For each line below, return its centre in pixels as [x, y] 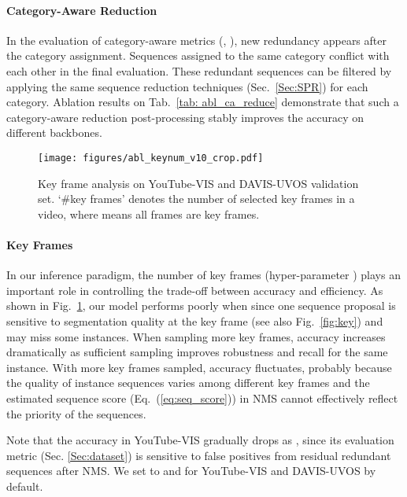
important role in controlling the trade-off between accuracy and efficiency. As [195, 290]
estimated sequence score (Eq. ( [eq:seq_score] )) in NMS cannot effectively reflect [202, 398]
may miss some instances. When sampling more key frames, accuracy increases [196, 336]
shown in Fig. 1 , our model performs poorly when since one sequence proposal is [201, 306]
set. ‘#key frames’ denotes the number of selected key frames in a [196, 199]
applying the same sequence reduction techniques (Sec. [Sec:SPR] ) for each [187, 86]
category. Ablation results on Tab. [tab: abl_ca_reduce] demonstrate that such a [203, 102]
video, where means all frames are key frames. [149, 214]
